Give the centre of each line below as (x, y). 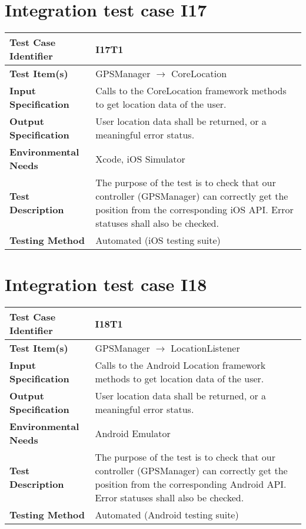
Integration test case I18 (106, 284)
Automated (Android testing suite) (167, 515)
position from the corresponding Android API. (191, 484)
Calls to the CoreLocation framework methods (191, 91)
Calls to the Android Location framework (180, 365)
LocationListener (205, 348)
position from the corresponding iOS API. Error (194, 210)
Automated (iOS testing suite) (158, 240)
